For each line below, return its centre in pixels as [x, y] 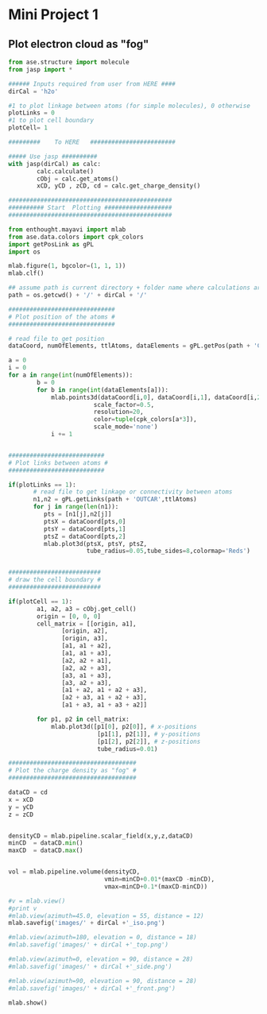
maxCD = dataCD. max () [46, 851]
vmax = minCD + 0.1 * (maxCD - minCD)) [156, 886]
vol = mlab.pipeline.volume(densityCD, [74, 872]
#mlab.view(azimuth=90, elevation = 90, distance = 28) [103, 981]
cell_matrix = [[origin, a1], [87, 624]
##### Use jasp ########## [53, 157]
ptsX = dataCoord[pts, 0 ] [85, 521]
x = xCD [21, 799]
